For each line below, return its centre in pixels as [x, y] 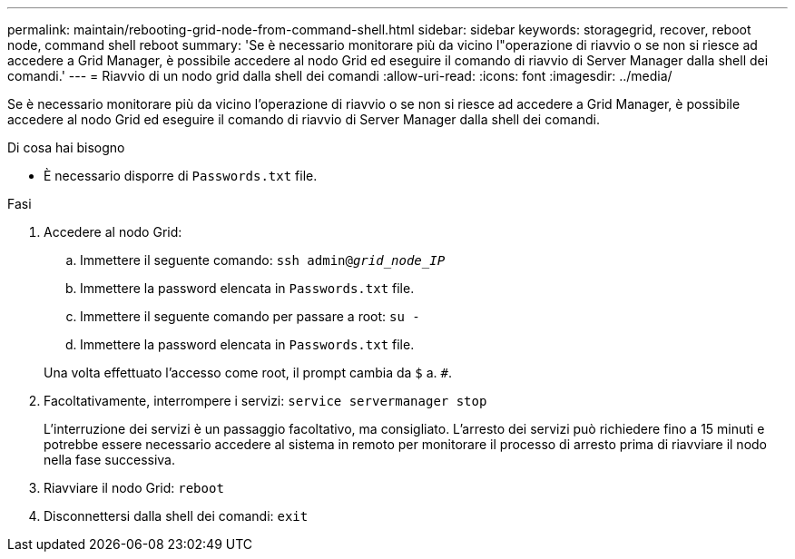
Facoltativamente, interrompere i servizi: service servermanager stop [265, 401]
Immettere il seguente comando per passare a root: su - [250, 316]
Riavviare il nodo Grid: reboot [134, 488]
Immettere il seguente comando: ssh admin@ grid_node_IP [263, 260]
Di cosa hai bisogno [66, 147]
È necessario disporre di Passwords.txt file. [181, 176]
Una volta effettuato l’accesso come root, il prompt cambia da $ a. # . [248, 373]
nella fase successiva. [110, 460]
